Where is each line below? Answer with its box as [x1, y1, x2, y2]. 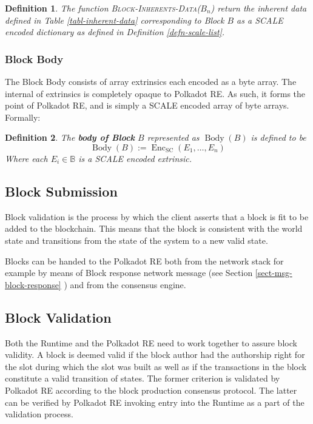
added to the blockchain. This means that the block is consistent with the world [5, 222, 303, 235]
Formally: [5, 110, 41, 123]
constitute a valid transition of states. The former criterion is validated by [5, 372, 280, 385]
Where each [5, 152, 48, 164]
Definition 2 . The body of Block [5, 131, 135, 144]
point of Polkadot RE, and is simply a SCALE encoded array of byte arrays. [5, 99, 289, 112]
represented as [147, 131, 200, 144]
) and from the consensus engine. [64, 278, 186, 291]
